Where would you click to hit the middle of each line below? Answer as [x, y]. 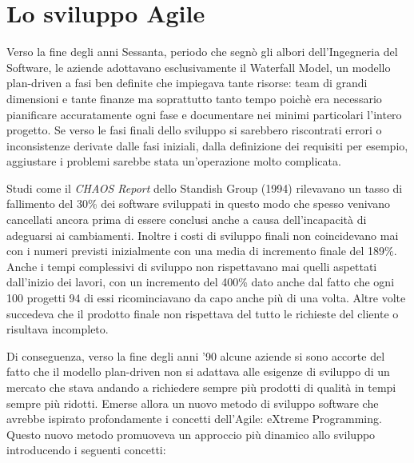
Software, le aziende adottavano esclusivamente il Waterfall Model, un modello [199, 67]
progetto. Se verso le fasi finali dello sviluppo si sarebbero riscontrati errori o [194, 130]
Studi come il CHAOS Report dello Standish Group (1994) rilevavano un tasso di [205, 188]
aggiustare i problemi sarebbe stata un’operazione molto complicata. [174, 161]
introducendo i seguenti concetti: [86, 450]
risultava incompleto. [58, 329]
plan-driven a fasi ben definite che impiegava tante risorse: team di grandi [187, 83]
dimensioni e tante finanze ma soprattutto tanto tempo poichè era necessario [194, 98]
